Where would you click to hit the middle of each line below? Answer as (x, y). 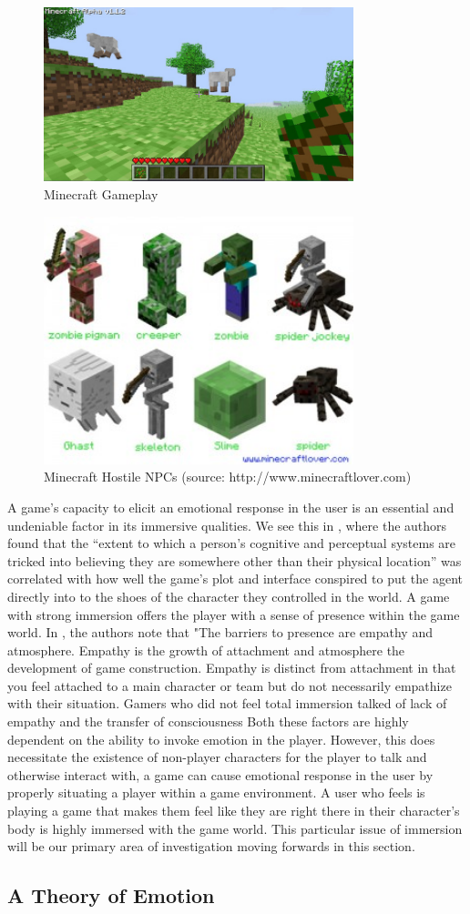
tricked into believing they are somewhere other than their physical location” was (235, 560)
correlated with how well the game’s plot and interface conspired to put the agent (235, 579)
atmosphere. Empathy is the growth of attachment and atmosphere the (206, 650)
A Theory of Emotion (111, 895)
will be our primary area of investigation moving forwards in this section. (211, 846)
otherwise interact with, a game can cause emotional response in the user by (220, 774)
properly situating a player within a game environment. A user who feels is (216, 792)
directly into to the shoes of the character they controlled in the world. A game (229, 596)
